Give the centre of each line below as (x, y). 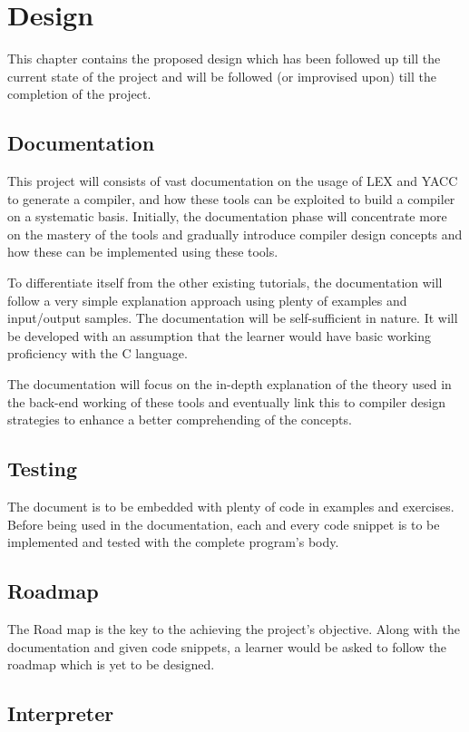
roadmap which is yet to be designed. (111, 664)
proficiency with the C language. (98, 353)
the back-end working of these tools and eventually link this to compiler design (226, 401)
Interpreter (61, 713)
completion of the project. (79, 94)
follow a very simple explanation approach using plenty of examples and (207, 300)
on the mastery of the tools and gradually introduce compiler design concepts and (235, 234)
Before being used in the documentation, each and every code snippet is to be (224, 524)
